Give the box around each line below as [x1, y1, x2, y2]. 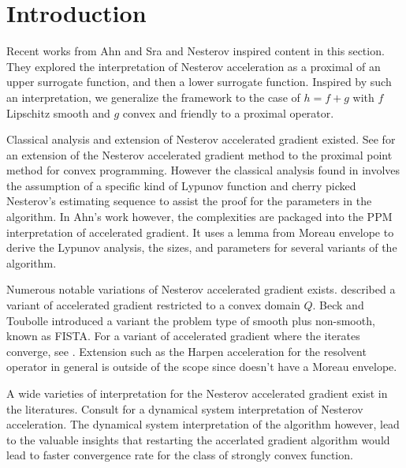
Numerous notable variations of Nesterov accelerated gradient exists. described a [6, 281, 396, 298]
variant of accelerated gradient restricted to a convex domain [6, 297, 300, 313]
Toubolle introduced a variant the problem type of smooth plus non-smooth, [6, 312, 375, 328]
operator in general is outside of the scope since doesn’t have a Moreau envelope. [6, 358, 397, 375]
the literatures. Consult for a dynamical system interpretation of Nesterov [6, 400, 363, 417]
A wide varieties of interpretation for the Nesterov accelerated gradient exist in [6, 385, 388, 401]
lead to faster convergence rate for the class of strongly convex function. [6, 447, 353, 463]
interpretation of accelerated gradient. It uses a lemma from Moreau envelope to [6, 223, 394, 240]
